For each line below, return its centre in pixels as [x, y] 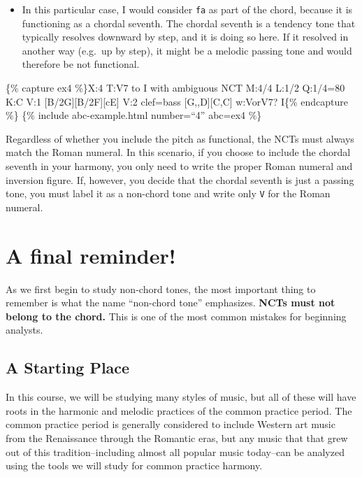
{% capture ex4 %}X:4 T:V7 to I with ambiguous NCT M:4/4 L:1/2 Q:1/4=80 [175, 88]
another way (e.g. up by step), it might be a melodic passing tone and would [187, 50]
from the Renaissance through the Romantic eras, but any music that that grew [177, 437]
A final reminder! [91, 255]
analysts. [24, 330]
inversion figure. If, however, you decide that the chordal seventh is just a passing [180, 179]
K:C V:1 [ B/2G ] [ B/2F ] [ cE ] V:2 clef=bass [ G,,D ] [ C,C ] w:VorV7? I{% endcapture [177, 101]
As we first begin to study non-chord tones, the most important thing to [161, 289]
